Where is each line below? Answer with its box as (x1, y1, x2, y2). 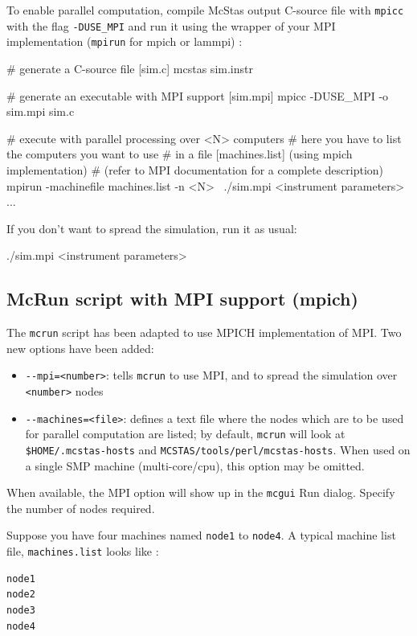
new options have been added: (6, 339, 154, 356)
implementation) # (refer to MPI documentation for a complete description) (6, 161, 384, 178)
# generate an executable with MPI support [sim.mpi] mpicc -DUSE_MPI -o (6, 87, 389, 104)
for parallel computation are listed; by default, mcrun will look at (25, 425, 345, 442)
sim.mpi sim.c (6, 103, 75, 120)
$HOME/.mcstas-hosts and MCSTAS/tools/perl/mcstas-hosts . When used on (25, 441, 411, 458)
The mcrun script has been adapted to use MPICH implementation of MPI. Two (6, 324, 402, 341)
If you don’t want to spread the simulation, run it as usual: (6, 220, 297, 236)
